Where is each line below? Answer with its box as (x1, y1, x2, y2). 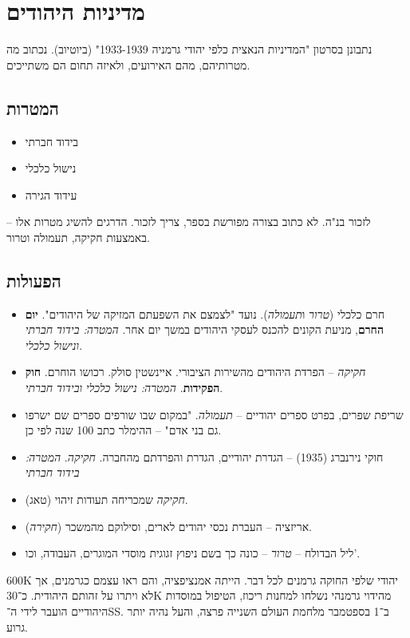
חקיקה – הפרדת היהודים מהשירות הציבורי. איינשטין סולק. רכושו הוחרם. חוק (25, 363, 366, 380)
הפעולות (6, 267, 61, 292)
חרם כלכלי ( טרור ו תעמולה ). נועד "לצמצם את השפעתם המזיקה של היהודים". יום (25, 305, 384, 322)
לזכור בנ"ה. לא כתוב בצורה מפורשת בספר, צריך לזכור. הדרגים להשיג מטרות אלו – (6, 213, 371, 230)
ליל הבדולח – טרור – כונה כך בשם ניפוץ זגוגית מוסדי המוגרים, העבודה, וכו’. (25, 545, 361, 561)
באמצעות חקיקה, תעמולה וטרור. (6, 228, 150, 245)
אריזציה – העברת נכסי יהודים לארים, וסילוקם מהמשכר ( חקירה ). (25, 517, 312, 534)
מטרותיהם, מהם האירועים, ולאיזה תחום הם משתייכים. (6, 56, 250, 73)
